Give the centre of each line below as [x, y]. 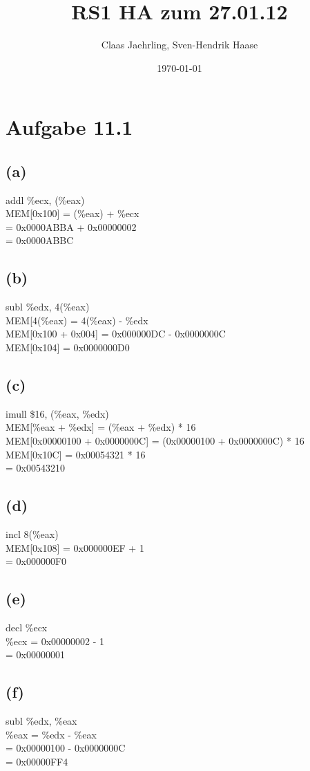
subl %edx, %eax [41, 721]
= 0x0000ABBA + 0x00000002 [71, 226]
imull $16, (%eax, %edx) [57, 413]
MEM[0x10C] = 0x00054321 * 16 [76, 454]
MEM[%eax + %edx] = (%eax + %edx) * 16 [101, 427]
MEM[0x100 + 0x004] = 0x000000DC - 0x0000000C [116, 334]
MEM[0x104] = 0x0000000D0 [68, 347]
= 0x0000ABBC [40, 240]
